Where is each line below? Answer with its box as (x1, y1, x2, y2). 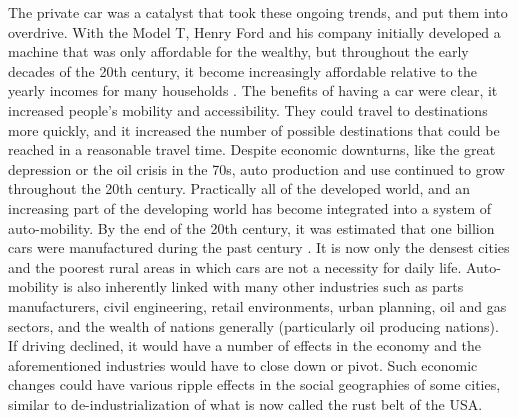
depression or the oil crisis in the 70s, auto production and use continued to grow (8, 158, 505, 179)
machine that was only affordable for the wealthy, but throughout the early (8, 41, 469, 62)
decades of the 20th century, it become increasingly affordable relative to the (8, 60, 477, 81)
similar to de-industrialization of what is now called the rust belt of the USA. (8, 393, 483, 414)
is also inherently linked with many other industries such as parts (63, 276, 464, 297)
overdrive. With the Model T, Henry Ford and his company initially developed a (8, 21, 501, 42)
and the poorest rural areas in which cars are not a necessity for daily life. (8, 256, 462, 277)
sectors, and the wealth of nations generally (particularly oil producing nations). (8, 315, 499, 336)
